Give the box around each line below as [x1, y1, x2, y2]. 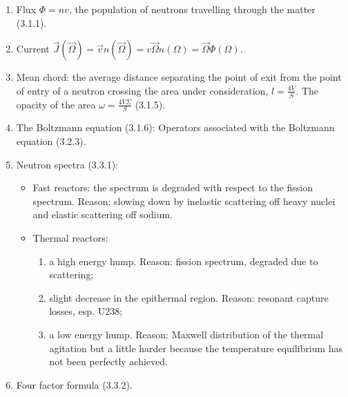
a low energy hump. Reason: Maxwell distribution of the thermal [49, 327, 324, 341]
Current [16, 41, 50, 56]
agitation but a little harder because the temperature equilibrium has [49, 340, 343, 355]
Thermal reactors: [32, 231, 108, 244]
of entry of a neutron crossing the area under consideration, [16, 83, 269, 97]
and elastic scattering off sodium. [32, 207, 173, 222]
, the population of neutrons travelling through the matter [68, 2, 316, 16]
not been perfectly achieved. [49, 354, 168, 369]
